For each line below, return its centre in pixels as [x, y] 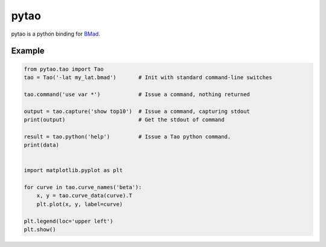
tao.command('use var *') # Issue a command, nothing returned [137, 94]
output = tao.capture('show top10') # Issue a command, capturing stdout [137, 111]
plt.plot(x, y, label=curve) [80, 204]
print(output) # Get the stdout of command [124, 120]
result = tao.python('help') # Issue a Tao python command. [127, 136]
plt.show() [40, 229]
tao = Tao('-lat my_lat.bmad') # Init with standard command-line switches [148, 77]
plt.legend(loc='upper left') [69, 221]
